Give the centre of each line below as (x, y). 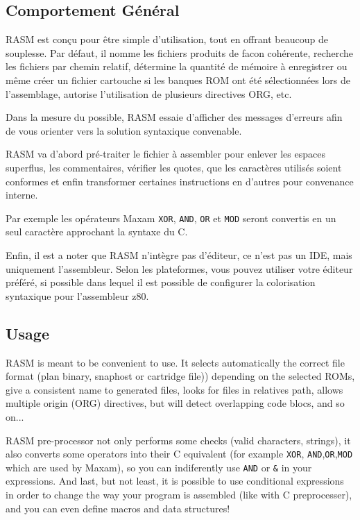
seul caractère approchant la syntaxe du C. (97, 232)
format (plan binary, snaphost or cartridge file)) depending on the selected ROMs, (180, 376)
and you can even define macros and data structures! (118, 508)
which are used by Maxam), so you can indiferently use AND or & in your (159, 467)
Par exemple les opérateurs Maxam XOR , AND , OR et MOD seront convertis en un (171, 218)
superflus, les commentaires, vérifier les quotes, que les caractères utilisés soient (174, 167)
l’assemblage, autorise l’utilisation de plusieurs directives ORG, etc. (149, 93)
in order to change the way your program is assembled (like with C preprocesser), (179, 495)
